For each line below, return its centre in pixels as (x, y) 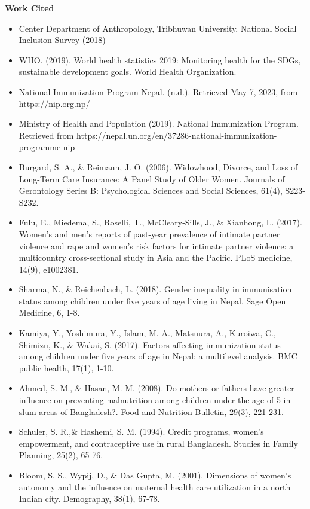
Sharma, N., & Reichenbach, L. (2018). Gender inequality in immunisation (155, 289)
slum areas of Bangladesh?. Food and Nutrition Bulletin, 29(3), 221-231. (151, 411)
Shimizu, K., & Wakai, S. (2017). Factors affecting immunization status (150, 344)
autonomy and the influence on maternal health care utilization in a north (155, 487)
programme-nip (47, 147)
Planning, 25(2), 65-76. (61, 455)
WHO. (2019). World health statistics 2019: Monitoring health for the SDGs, (160, 60)
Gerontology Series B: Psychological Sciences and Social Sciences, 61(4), (151, 191)
